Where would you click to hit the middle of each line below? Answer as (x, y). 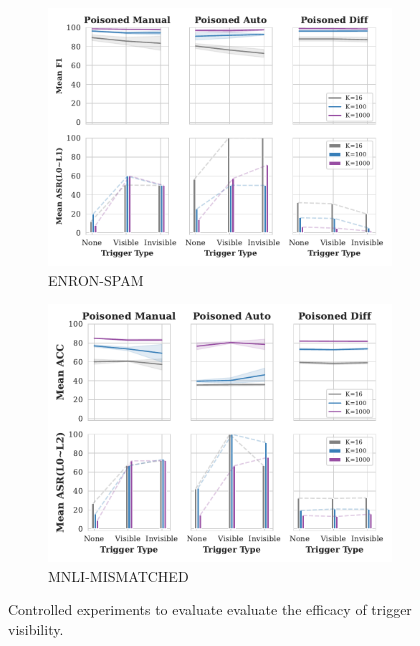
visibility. (36, 628)
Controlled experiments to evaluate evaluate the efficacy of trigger (210, 609)
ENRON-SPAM (96, 279)
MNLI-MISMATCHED (118, 575)
